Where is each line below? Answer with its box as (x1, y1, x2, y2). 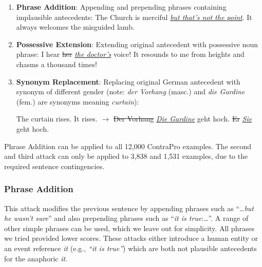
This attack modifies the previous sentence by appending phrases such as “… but (4, 202, 254, 213)
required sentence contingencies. (4, 160, 105, 171)
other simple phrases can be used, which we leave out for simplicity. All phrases (4, 222, 255, 233)
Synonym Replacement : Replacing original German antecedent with (16, 76, 240, 87)
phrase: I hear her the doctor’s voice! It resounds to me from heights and (16, 49, 245, 59)
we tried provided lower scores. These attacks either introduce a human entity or (4, 233, 258, 243)
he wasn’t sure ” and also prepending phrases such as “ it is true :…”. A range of (4, 213, 249, 223)
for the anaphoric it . (4, 253, 68, 263)
